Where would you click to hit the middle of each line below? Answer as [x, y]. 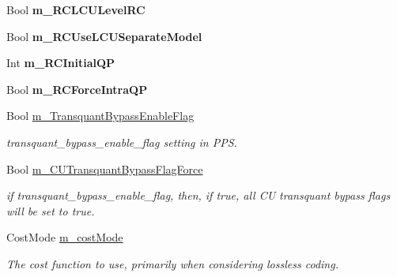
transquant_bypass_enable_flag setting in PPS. [122, 142]
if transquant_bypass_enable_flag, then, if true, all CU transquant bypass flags [198, 195]
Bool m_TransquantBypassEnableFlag [100, 116]
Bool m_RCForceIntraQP [77, 89]
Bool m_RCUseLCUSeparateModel [104, 36]
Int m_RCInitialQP [61, 63]
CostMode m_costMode [65, 237]
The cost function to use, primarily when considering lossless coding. [172, 263]
